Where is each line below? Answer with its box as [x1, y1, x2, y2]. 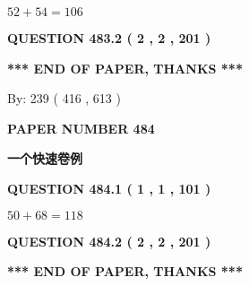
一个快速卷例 [7, 149, 82, 168]
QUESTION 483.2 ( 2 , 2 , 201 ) [7, 29, 211, 47]
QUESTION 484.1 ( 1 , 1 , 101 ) [7, 178, 211, 197]
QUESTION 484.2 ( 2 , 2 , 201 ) [7, 231, 211, 250]
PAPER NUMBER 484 [7, 118, 155, 137]
